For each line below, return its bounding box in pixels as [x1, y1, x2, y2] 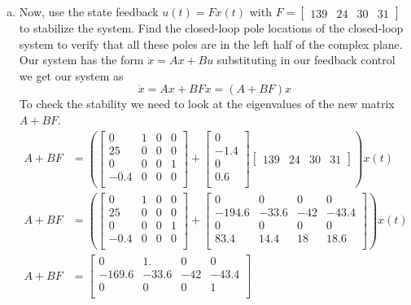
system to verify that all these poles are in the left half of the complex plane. [19, 35, 403, 52]
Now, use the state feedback [19, 3, 159, 20]
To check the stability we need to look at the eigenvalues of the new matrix [19, 95, 395, 112]
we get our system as [19, 67, 124, 84]
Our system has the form [19, 51, 144, 68]
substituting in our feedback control [216, 51, 396, 68]
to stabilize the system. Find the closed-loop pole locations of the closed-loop [19, 20, 404, 36]
